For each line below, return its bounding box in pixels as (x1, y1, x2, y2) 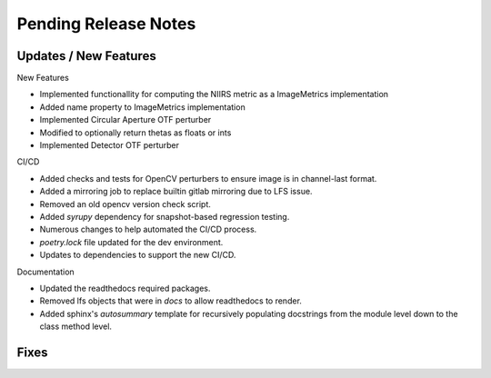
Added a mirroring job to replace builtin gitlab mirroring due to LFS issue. (39, 186, 313, 197)
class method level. (39, 321, 113, 332)
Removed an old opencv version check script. (39, 198, 211, 209)
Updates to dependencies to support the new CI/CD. (39, 250, 236, 261)
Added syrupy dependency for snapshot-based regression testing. (39, 211, 290, 222)
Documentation (16, 266, 75, 277)
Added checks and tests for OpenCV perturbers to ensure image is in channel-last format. (39, 173, 377, 184)
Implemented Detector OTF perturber (39, 140, 179, 151)
